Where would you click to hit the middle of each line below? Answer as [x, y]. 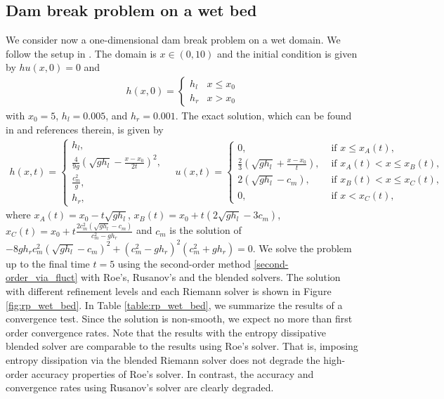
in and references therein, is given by [85, 129]
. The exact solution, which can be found [263, 116]
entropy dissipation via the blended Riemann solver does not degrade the [163, 360]
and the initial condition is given [287, 53]
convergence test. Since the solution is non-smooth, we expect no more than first [179, 319]
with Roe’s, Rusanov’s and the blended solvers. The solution [211, 277]
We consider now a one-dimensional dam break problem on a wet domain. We [173, 40]
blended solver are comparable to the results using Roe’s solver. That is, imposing [182, 346]
